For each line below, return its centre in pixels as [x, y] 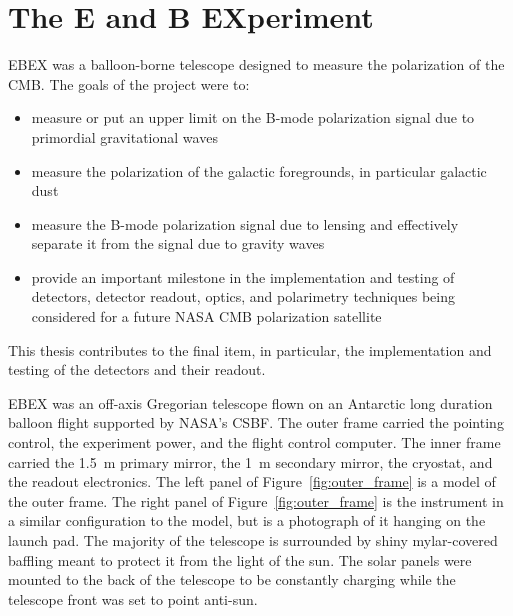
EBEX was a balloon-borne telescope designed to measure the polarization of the [256, 64]
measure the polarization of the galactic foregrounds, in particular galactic [259, 170]
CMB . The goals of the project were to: [129, 83]
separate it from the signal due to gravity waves [178, 243]
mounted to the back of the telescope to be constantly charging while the [232, 579]
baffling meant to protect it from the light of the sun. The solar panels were [240, 559]
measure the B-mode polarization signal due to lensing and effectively [245, 223]
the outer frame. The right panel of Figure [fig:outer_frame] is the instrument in [256, 500]
